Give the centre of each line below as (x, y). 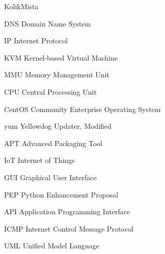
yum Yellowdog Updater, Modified (58, 126)
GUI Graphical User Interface (50, 177)
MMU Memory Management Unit (57, 75)
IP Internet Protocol (36, 40)
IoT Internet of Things (39, 160)
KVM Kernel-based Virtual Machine (61, 57)
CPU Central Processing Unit (50, 91)
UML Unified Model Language (52, 246)
